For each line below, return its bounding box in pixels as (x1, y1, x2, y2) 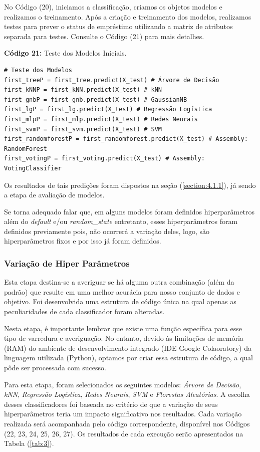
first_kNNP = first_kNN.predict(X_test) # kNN (4, 86, 162, 94)
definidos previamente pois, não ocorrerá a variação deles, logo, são (4, 225, 209, 236)
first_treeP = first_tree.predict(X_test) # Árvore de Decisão (4, 76, 219, 84)
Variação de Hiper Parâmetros (4, 257, 130, 269)
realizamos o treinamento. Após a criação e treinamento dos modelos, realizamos (4, 11, 251, 22)
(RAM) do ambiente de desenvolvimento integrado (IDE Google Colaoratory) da (4, 342, 251, 353)
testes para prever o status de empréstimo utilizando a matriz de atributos (4, 21, 233, 32)
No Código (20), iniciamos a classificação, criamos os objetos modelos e (4, 2, 222, 12)
